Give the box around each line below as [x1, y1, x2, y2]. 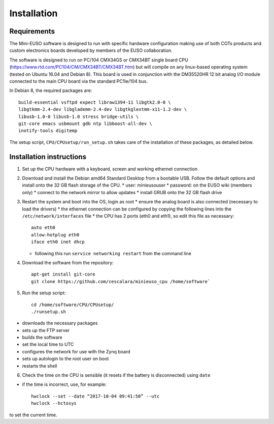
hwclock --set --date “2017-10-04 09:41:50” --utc [31, 393, 160, 399]
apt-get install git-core [31, 271, 96, 277]
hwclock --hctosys [31, 401, 77, 406]
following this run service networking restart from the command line [35, 250, 191, 256]
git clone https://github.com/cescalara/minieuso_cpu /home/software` [31, 279, 211, 284]
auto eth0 [31, 225, 55, 231]
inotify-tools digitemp [18, 128, 78, 134]
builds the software [22, 335, 63, 341]
